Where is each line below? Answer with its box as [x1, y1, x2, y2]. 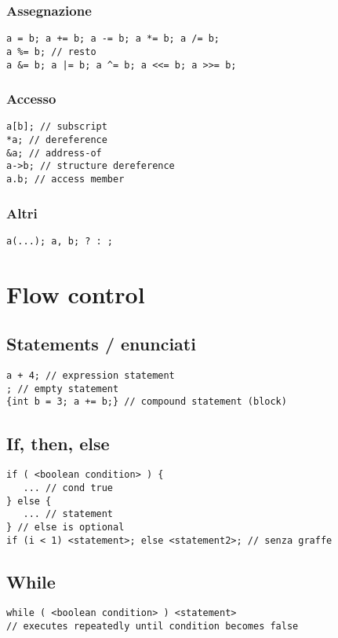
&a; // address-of [6, 147, 102, 159]
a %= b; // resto [6, 46, 96, 57]
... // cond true [23, 482, 114, 493]
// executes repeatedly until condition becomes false [6, 621, 299, 632]
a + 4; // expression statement [6, 370, 175, 382]
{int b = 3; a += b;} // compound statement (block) [6, 396, 287, 408]
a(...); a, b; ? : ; [6, 235, 114, 247]
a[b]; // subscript [6, 121, 107, 133]
